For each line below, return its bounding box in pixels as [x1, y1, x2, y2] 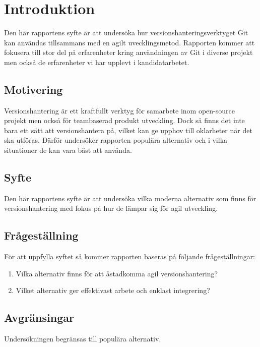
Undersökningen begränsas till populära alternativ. [4, 333, 161, 344]
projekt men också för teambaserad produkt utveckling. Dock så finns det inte [4, 115, 245, 126]
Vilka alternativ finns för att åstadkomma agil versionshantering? [16, 268, 218, 278]
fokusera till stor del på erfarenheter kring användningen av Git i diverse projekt [4, 47, 253, 57]
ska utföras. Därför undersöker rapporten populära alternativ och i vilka [4, 135, 228, 145]
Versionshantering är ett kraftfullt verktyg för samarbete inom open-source [4, 105, 235, 115]
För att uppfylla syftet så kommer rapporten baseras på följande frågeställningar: [4, 251, 255, 262]
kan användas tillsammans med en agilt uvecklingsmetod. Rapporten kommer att [4, 37, 255, 47]
